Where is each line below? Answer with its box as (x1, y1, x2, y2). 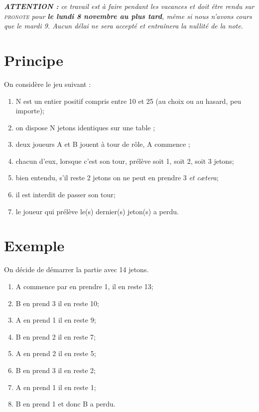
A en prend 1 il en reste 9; (15, 315, 96, 325)
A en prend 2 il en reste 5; (15, 348, 96, 359)
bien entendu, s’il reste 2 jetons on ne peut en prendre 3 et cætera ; (15, 172, 219, 183)
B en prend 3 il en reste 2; (15, 365, 96, 375)
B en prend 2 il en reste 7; (15, 331, 96, 342)
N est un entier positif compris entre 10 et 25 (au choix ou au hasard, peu (15, 95, 242, 106)
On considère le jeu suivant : (4, 78, 91, 89)
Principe (4, 49, 63, 70)
